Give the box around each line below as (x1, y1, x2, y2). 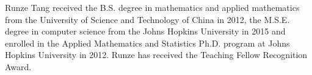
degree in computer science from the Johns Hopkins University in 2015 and (5, 25, 286, 37)
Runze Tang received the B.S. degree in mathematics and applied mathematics (5, 1, 300, 13)
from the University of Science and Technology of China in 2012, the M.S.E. (5, 13, 290, 25)
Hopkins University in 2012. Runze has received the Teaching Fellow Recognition (5, 48, 308, 61)
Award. (5, 60, 32, 73)
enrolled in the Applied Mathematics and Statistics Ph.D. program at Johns (5, 36, 290, 49)
